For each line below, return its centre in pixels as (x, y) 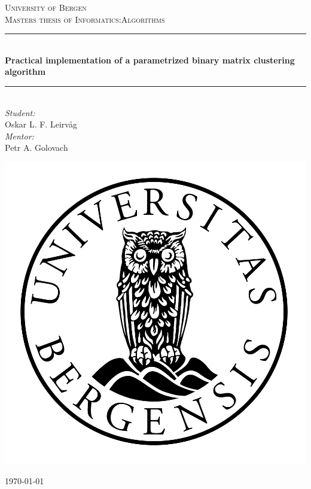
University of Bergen (46, 7)
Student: (20, 112)
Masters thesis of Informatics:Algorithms (85, 19)
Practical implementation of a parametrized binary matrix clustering (150, 60)
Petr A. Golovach (36, 148)
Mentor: (19, 136)
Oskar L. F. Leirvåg (41, 124)
